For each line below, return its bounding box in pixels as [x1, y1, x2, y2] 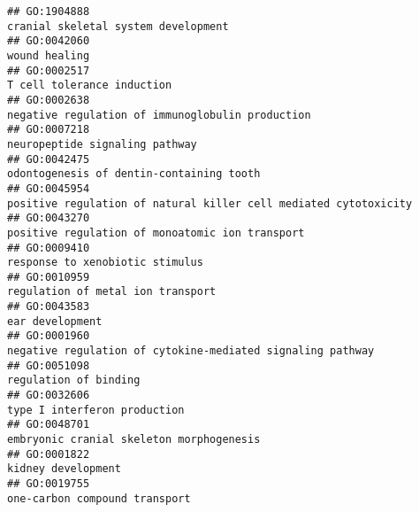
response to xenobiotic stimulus [7, 256, 203, 269]
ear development [7, 314, 103, 328]
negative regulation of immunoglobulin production [7, 108, 311, 121]
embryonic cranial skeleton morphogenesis [7, 433, 261, 446]
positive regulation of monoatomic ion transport [7, 226, 305, 239]
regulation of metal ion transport [7, 285, 217, 299]
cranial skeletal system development [7, 19, 229, 33]
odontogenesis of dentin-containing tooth [7, 167, 261, 181]
